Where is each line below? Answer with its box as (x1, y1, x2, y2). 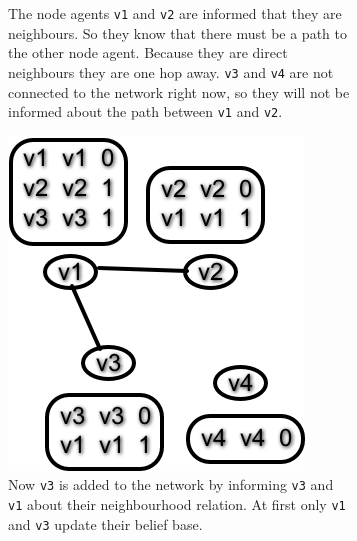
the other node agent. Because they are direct (8, 42, 288, 63)
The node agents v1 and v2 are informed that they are (8, 3, 342, 23)
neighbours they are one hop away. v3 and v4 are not (8, 61, 334, 82)
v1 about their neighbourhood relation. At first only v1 (8, 494, 346, 514)
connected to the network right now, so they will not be (8, 81, 350, 102)
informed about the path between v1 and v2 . (8, 101, 283, 122)
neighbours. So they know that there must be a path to (8, 22, 347, 43)
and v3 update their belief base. (8, 513, 203, 534)
